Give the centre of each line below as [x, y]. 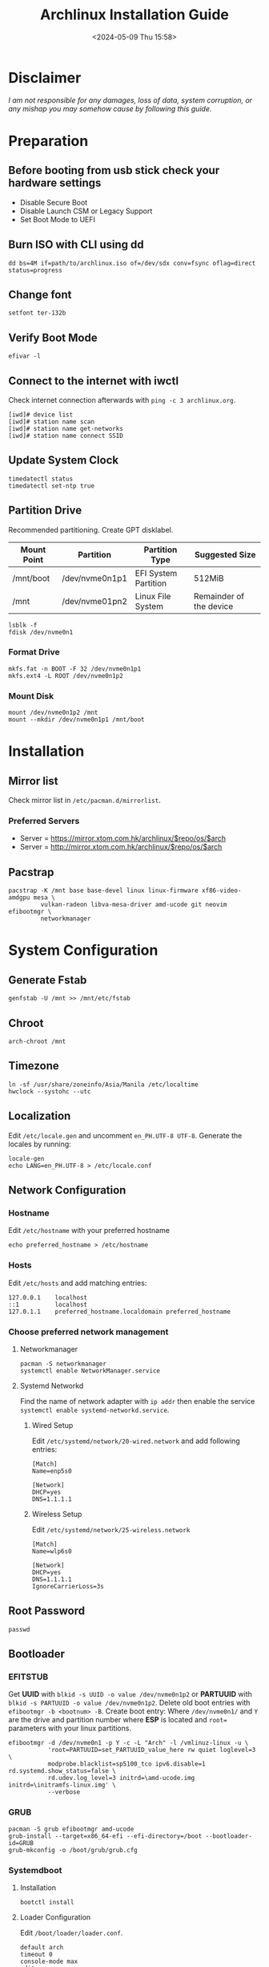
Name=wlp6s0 [52, 1551]
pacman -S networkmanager [63, 1364]
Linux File [153, 596]
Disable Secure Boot [54, 202]
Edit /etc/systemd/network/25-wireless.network [111, 1529]
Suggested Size [225, 554]
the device [213, 606]
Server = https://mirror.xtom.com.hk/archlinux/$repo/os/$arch [123, 838]
